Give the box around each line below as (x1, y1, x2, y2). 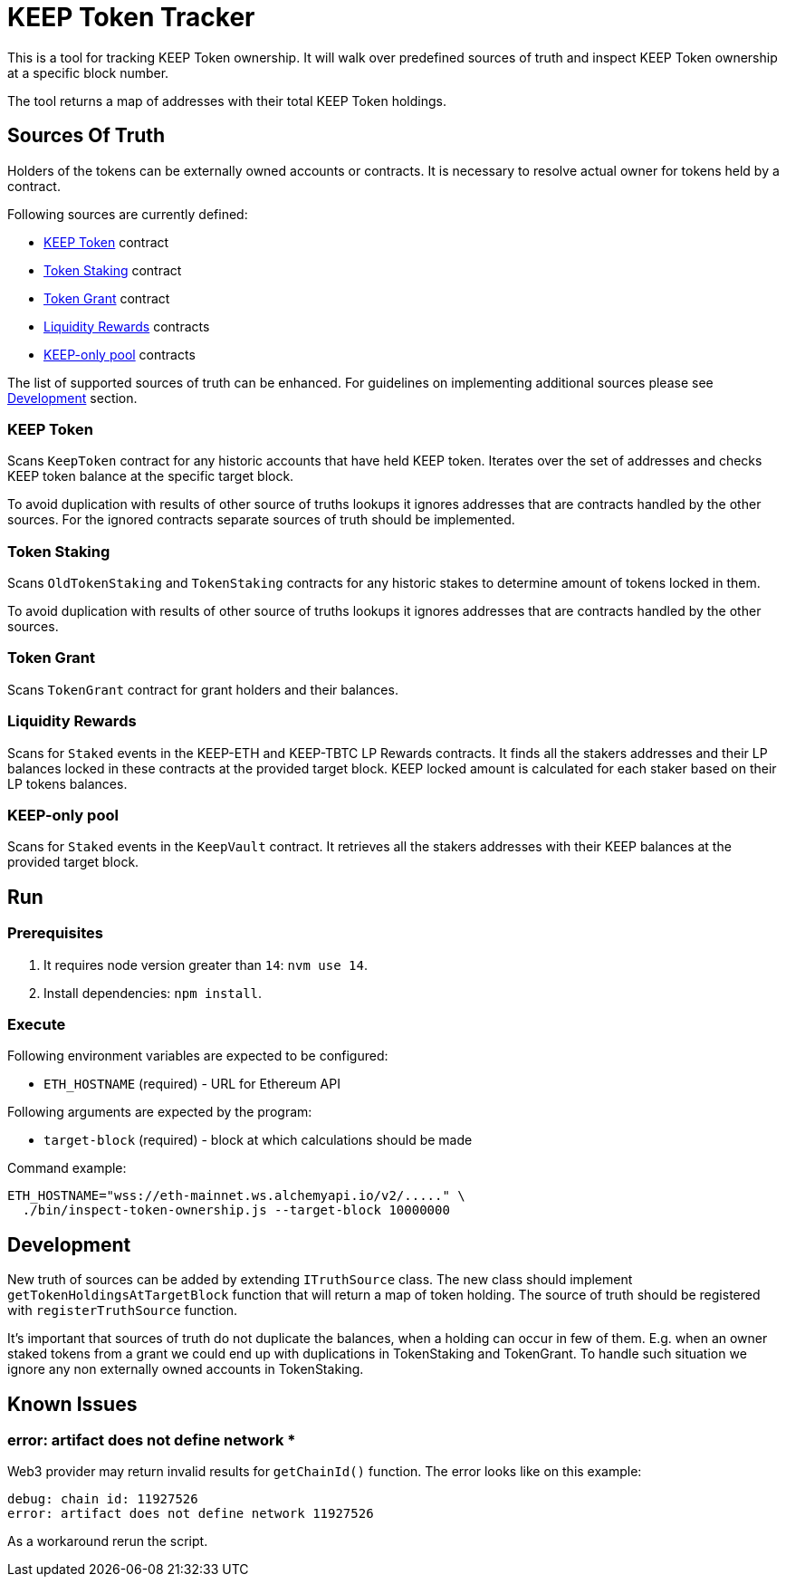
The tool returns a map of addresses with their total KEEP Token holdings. (7, 92, 446, 109)
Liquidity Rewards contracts (43, 318, 210, 334)
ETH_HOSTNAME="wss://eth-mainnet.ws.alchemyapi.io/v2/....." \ (7, 1188, 465, 1204)
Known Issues (7, 1392, 138, 1416)
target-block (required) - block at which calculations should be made (43, 1132, 473, 1148)
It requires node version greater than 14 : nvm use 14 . (43, 956, 368, 973)
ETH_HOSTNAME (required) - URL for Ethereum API (43, 1076, 340, 1092)
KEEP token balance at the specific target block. (7, 468, 294, 485)
